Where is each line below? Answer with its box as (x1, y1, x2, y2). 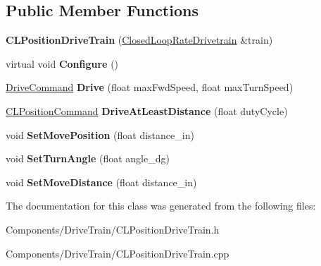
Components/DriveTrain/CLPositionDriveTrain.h (6, 222, 220, 236)
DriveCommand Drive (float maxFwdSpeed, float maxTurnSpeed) (6, 80, 294, 95)
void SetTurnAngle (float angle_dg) (6, 151, 170, 166)
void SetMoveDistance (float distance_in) (6, 174, 197, 189)
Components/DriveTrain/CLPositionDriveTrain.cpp (6, 246, 229, 260)
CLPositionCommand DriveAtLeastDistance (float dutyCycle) (6, 103, 288, 118)
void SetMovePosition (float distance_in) (6, 127, 194, 142)
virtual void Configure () (6, 56, 119, 71)
